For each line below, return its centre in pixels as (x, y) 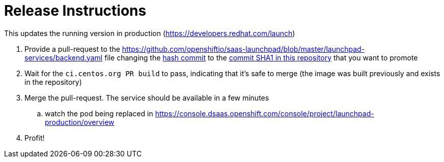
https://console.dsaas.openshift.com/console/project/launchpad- (265, 113)
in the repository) (53, 82)
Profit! (35, 138)
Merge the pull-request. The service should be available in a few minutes (147, 98)
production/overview (80, 122)
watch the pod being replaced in (99, 113)
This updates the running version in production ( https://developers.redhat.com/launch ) (150, 33)
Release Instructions (75, 11)
